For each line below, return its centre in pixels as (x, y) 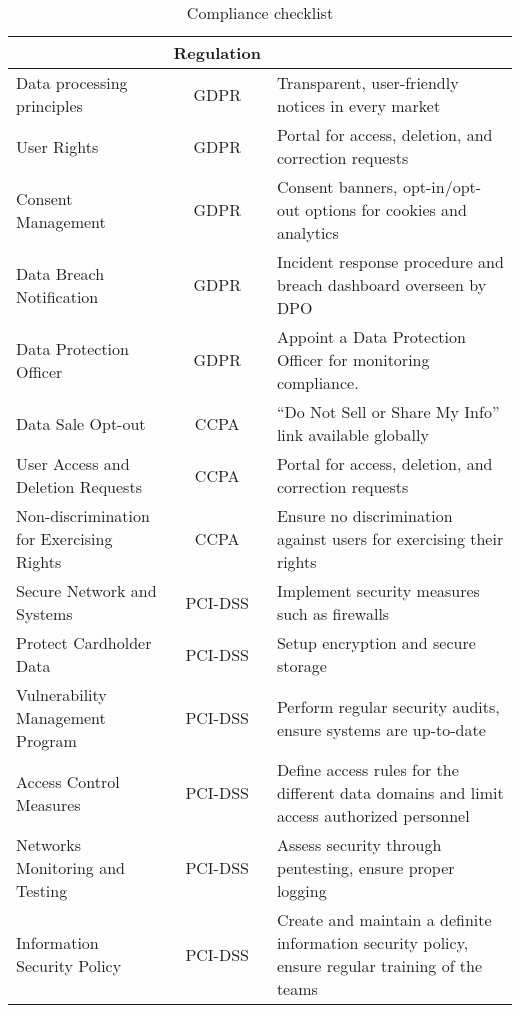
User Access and (73, 463)
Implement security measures (378, 590)
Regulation (217, 52)
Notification (57, 296)
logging (301, 890)
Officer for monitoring (353, 359)
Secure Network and (86, 590)
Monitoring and (70, 867)
